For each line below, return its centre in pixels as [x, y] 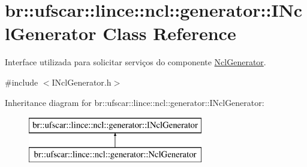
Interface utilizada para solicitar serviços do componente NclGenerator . [136, 62]
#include [22, 82]
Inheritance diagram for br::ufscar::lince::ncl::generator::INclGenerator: [135, 102]
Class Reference [169, 33]
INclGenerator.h [82, 82]
